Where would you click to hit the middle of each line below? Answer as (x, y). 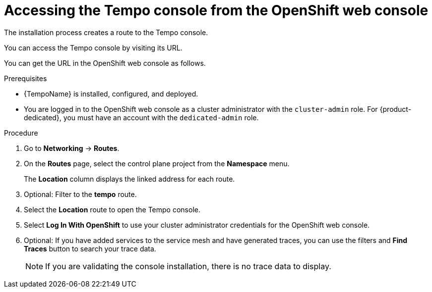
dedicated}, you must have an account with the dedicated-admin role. (141, 117)
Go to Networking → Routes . (72, 148)
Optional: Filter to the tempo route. (80, 194)
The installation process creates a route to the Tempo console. (106, 32)
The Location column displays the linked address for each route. (129, 179)
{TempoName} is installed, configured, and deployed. (111, 94)
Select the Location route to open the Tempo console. (112, 209)
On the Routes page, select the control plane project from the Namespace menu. (157, 163)
